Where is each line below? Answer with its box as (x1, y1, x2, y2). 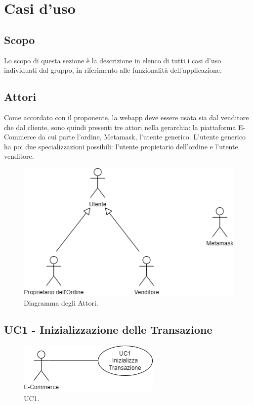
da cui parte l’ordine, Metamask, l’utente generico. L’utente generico (38, 132, 246, 142)
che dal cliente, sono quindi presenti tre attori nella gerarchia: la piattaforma (4, 122, 236, 132)
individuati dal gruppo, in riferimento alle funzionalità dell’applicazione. (4, 65, 222, 75)
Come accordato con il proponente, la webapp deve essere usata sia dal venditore (4, 112, 249, 122)
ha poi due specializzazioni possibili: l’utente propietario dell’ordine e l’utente (4, 141, 238, 151)
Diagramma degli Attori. (24, 298, 98, 308)
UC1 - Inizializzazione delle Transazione (4, 322, 212, 337)
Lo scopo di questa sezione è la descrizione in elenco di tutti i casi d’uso (4, 55, 221, 65)
